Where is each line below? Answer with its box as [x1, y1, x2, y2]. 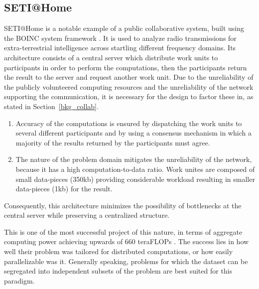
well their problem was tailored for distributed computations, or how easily [4, 246, 233, 257]
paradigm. [4, 275, 35, 286]
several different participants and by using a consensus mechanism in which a [15, 128, 252, 138]
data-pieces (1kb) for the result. [15, 183, 113, 194]
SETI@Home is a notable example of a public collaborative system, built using [4, 23, 245, 33]
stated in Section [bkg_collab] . [4, 101, 99, 111]
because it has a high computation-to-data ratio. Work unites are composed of [15, 163, 255, 174]
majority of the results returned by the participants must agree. [15, 137, 210, 147]
